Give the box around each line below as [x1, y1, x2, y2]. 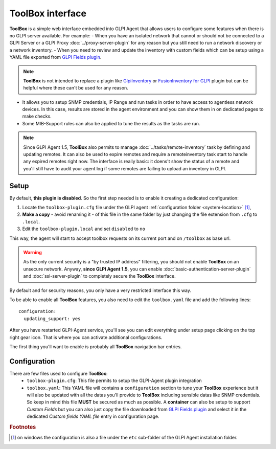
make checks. [22, 113, 52, 120]
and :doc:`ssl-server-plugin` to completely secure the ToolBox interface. [23, 273, 176, 279]
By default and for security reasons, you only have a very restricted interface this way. [9, 287, 192, 294]
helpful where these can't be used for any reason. [23, 85, 129, 91]
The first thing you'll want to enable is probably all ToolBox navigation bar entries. [9, 343, 182, 350]
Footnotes [9, 423, 36, 431]
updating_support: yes [24, 316, 81, 322]
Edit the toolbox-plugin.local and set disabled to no [22, 226, 146, 232]
